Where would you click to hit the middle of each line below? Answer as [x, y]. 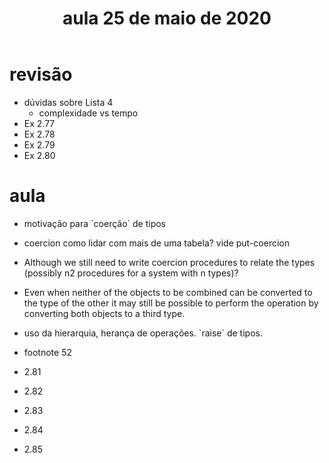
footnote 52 [47, 352]
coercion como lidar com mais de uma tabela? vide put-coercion [157, 243]
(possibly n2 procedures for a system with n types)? [131, 273]
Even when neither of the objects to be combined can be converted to [168, 292]
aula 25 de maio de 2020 [167, 18]
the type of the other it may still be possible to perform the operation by [171, 303]
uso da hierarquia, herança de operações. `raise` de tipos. [143, 333]
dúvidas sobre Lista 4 [68, 102]
